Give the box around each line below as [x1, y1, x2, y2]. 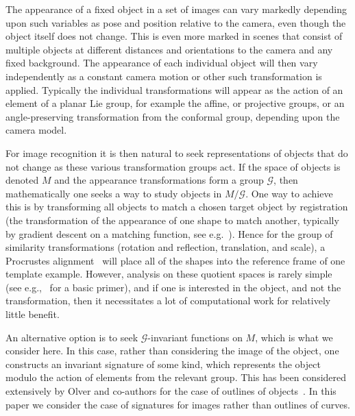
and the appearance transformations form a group [54, 173, 264, 187]
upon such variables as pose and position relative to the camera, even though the [5, 15, 346, 29]
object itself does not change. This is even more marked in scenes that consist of [5, 29, 343, 43]
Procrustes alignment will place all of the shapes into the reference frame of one [5, 253, 345, 267]
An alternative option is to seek [5, 330, 138, 344]
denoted [5, 173, 39, 187]
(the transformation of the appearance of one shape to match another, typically [5, 212, 339, 227]
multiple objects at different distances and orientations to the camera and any [5, 42, 333, 56]
